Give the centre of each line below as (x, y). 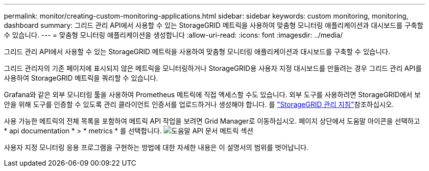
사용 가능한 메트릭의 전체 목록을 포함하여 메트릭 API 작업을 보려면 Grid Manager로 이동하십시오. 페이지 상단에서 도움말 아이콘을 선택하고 (212, 121)
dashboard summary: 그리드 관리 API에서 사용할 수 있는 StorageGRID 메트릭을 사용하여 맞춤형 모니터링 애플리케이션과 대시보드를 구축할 (214, 25)
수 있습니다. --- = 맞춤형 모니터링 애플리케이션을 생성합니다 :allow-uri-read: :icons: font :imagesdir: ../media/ (173, 35)
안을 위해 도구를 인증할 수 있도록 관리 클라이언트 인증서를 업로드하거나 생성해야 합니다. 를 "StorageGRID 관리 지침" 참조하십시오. (199, 104)
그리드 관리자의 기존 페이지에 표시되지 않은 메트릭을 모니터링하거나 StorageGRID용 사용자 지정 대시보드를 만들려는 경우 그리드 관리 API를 (213, 68)
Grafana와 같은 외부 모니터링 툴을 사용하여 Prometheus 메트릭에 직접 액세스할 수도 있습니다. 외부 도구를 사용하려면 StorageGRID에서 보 (212, 95)
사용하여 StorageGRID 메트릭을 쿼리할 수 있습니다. (81, 78)
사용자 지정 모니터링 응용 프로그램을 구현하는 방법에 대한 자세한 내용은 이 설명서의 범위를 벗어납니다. (156, 147)
